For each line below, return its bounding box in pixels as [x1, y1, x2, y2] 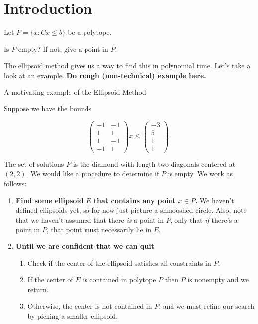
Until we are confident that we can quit [15, 241, 154, 251]
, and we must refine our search [159, 301, 255, 311]
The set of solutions [4, 159, 64, 169]
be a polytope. [68, 27, 112, 37]
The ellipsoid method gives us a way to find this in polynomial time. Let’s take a [4, 60, 251, 71]
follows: [4, 178, 27, 189]
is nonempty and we [187, 274, 249, 285]
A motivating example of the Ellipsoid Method [4, 86, 146, 97]
